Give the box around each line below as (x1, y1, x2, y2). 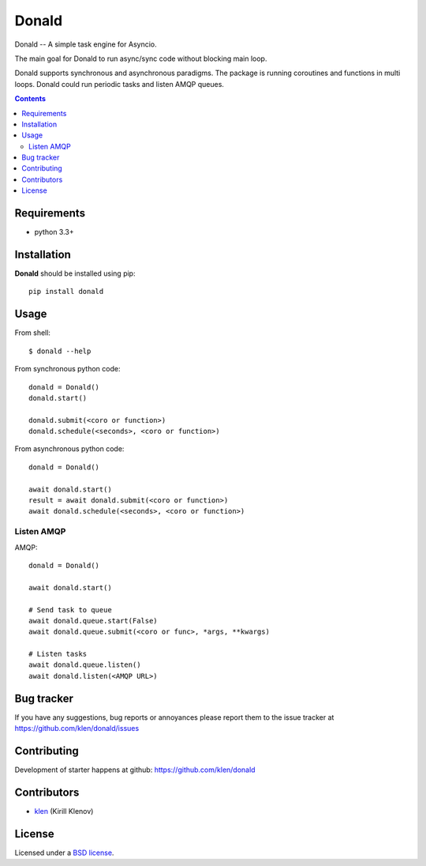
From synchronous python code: (14, 364, 121, 374)
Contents (14, 94, 47, 104)
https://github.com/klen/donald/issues (14, 724, 140, 733)
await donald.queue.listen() (28, 661, 141, 669)
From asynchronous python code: (14, 444, 125, 454)
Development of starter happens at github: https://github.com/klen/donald (14, 765, 256, 774)
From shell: (14, 328, 51, 337)
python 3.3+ (34, 228, 74, 237)
